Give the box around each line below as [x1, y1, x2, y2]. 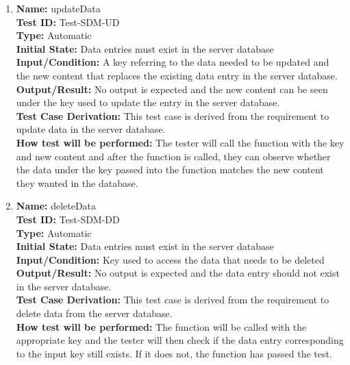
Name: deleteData [16, 199, 97, 213]
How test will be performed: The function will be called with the [16, 319, 307, 333]
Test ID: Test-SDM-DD [16, 212, 120, 226]
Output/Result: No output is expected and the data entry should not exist [16, 266, 340, 280]
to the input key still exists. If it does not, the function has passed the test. [16, 346, 332, 360]
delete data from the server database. [16, 306, 173, 320]
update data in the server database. [16, 122, 166, 136]
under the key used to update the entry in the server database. [16, 95, 280, 110]
